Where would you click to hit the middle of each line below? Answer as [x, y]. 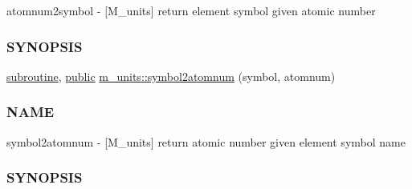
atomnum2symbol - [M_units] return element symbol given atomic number [191, 10]
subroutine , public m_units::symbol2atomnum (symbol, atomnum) [171, 76]
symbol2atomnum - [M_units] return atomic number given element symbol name [206, 141]
